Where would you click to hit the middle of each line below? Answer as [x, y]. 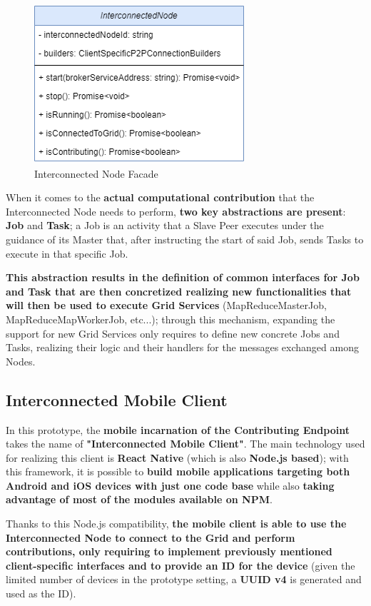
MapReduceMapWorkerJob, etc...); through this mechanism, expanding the [171, 319]
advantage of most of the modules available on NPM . [139, 499]
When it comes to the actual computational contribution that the [160, 197]
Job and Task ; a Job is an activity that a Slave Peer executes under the [165, 225]
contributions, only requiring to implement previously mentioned [169, 551]
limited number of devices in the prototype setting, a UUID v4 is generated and [184, 579]
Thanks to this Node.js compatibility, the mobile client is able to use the [176, 524]
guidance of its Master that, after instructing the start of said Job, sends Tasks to [185, 239]
